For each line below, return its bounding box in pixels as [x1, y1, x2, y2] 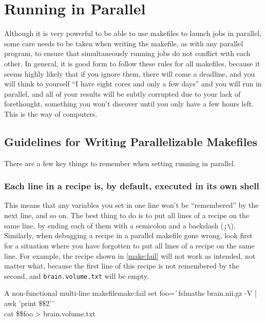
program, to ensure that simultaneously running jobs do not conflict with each [4, 48, 251, 59]
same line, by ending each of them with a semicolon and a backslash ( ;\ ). [4, 220, 236, 230]
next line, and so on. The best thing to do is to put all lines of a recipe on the [4, 210, 250, 221]
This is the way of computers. [4, 108, 98, 119]
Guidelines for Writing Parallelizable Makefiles [4, 133, 258, 149]
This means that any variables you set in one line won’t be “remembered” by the [4, 200, 259, 210]
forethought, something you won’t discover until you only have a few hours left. [4, 98, 254, 109]
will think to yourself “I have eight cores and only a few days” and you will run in [4, 78, 262, 89]
